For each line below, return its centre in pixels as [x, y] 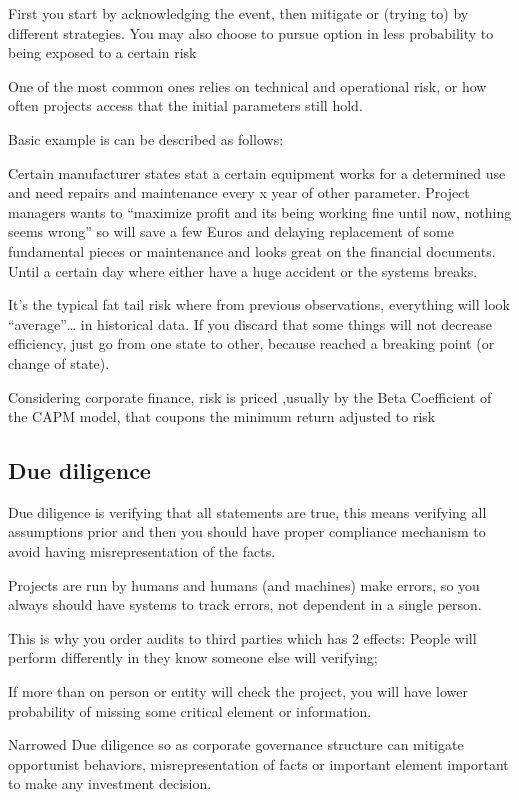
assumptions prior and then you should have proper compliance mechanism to [247, 531]
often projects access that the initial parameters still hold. [185, 105]
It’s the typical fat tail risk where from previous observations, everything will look [259, 304]
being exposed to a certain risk [102, 52]
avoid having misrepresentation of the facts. [142, 551]
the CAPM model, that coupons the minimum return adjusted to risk [222, 416]
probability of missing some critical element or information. [190, 710]
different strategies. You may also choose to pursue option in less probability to [251, 32]
